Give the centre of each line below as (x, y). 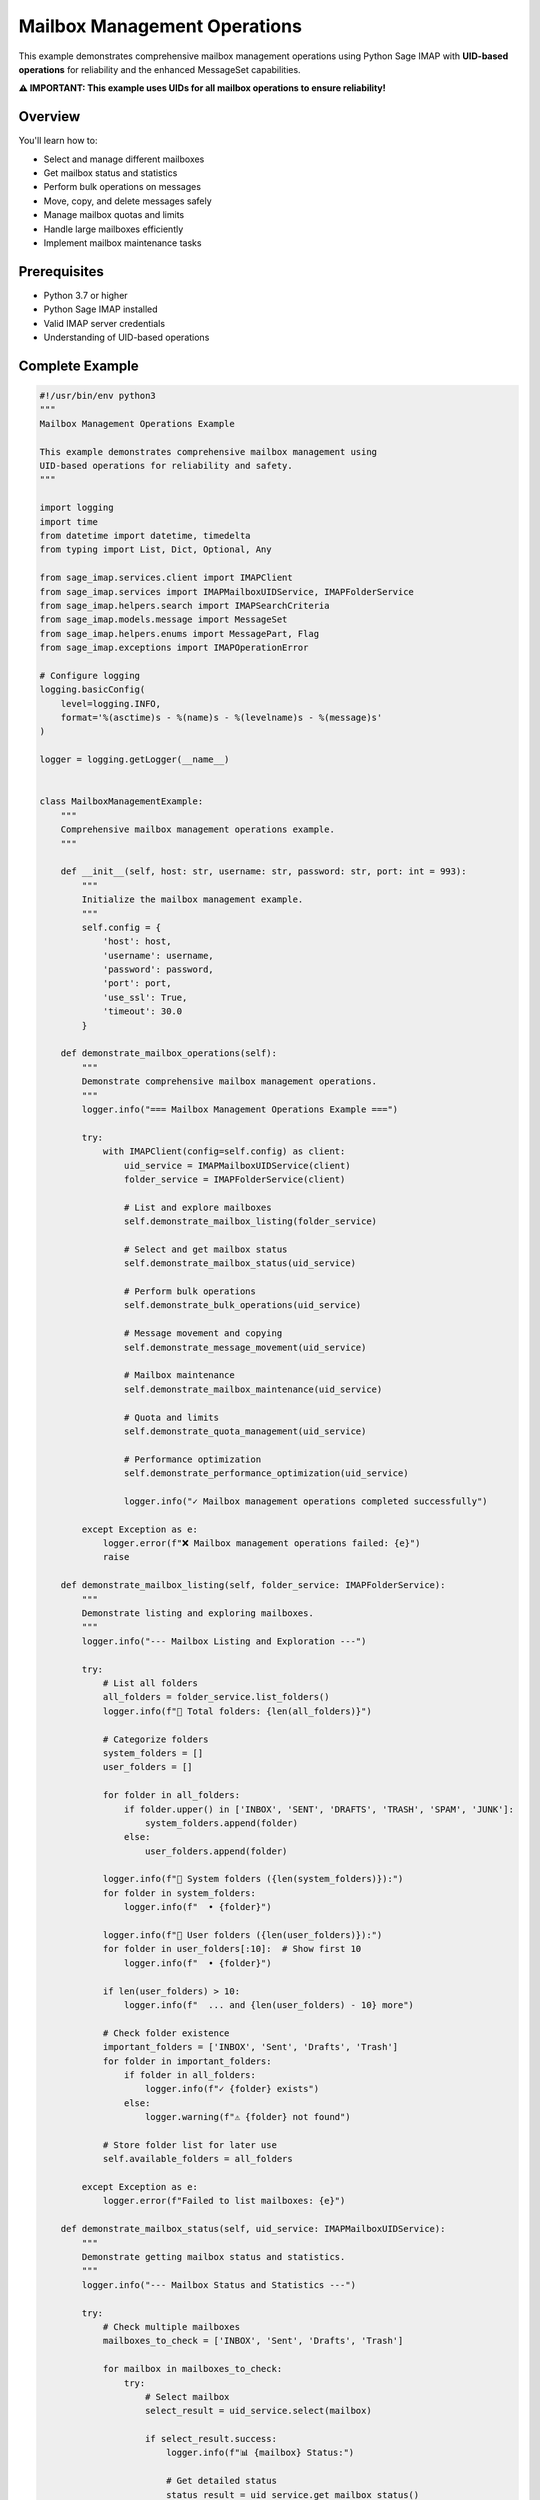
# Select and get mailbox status (205, 1249)
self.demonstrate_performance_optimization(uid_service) (266, 1473)
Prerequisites (61, 271)
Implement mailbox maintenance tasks (122, 242)
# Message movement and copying (203, 1333)
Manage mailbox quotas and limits (114, 215)
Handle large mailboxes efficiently (113, 229)
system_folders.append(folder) (222, 1823)
